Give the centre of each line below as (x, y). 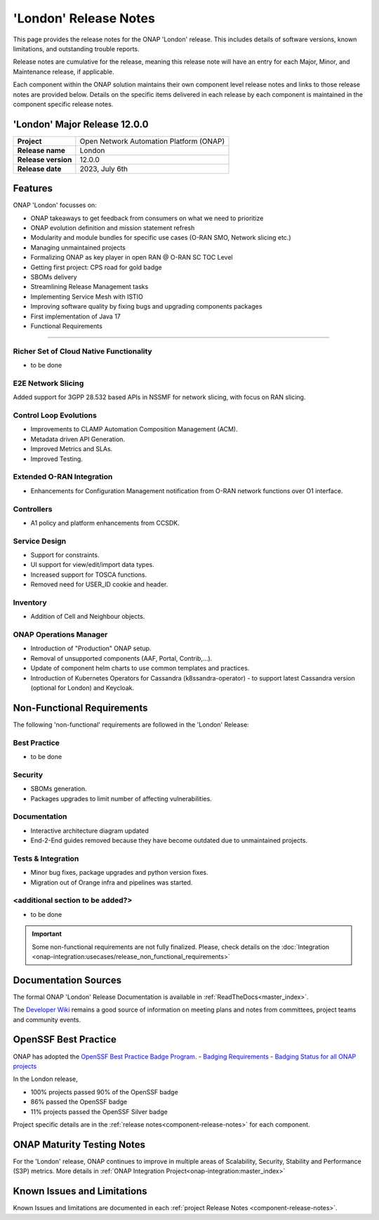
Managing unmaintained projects (78, 247)
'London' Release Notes (84, 18)
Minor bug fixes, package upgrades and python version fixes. (119, 873)
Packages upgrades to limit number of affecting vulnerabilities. (121, 798)
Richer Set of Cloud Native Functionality (82, 351)
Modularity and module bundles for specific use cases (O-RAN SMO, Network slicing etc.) (161, 238)
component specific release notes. (63, 104)
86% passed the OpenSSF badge (79, 1102)
